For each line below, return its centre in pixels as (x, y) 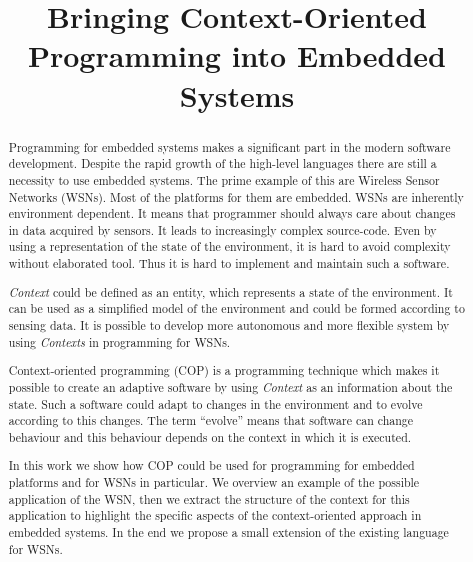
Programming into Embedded (237, 55)
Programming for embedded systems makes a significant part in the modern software (229, 146)
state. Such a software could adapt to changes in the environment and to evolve (215, 403)
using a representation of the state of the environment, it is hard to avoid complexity (229, 246)
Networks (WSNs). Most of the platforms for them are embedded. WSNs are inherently (236, 196)
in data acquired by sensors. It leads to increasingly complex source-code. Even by (222, 229)
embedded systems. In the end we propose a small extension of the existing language (228, 532)
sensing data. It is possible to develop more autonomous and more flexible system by (229, 325)
